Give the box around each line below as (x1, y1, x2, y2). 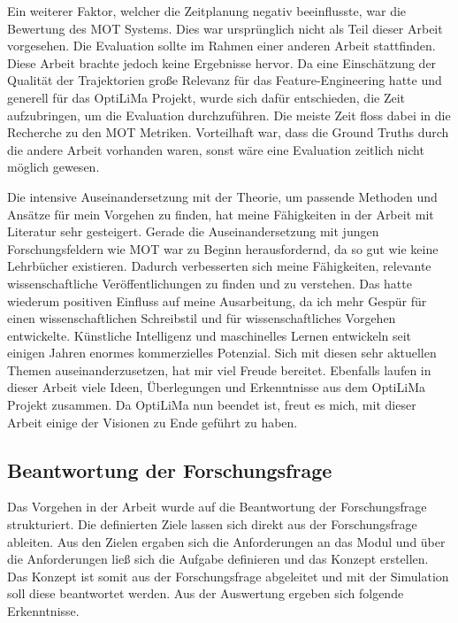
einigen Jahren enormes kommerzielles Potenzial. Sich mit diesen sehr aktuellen (7, 343, 437, 362)
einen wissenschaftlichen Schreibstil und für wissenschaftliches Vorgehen (7, 309, 396, 327)
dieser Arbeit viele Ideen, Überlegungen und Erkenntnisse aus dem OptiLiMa (7, 378, 425, 396)
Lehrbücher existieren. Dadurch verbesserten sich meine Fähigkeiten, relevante (7, 257, 431, 275)
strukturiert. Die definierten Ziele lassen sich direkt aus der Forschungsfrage (7, 515, 417, 534)
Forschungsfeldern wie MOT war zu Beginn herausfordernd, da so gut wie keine (7, 239, 439, 258)
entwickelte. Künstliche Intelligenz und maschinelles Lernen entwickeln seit (7, 326, 412, 344)
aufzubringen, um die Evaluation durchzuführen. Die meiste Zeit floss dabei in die (7, 105, 451, 124)
